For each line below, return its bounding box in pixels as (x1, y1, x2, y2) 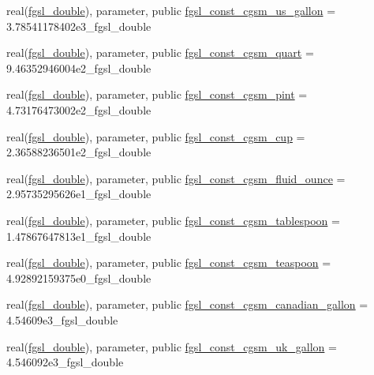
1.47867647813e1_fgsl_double (6, 227, 151, 244)
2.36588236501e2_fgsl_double (6, 144, 151, 160)
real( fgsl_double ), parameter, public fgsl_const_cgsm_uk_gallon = (6, 338, 337, 354)
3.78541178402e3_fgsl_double (6, 17, 151, 34)
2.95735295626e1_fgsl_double (6, 186, 151, 202)
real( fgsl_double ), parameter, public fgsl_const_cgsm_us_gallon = (6, 2, 336, 18)
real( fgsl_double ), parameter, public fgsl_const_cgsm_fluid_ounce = (6, 170, 346, 186)
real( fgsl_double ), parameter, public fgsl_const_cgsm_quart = (6, 44, 314, 61)
